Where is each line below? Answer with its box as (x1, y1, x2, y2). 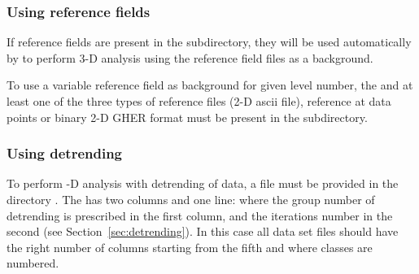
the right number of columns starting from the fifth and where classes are (7, 238, 373, 255)
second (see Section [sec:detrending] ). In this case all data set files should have (7, 223, 399, 240)
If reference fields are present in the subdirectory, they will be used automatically (7, 33, 412, 50)
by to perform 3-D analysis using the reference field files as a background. (7, 49, 373, 66)
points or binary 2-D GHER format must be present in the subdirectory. (7, 108, 368, 125)
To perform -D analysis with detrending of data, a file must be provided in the (7, 175, 399, 192)
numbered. (7, 254, 59, 272)
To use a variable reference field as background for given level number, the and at (7, 76, 413, 94)
